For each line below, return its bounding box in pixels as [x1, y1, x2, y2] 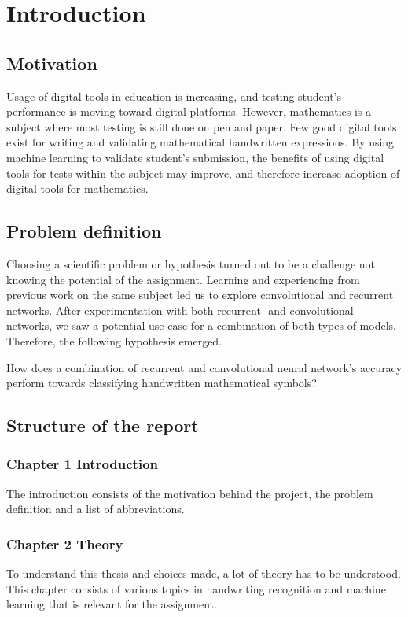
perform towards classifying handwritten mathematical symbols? [6, 375, 317, 391]
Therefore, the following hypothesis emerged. [6, 332, 222, 349]
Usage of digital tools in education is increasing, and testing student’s [6, 87, 342, 104]
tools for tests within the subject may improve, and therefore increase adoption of [6, 164, 400, 181]
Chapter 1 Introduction [6, 454, 158, 474]
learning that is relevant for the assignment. [6, 596, 217, 612]
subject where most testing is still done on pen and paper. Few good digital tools [6, 118, 397, 135]
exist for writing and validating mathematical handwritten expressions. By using [6, 134, 395, 150]
